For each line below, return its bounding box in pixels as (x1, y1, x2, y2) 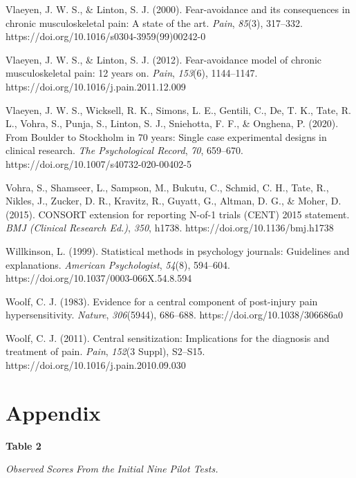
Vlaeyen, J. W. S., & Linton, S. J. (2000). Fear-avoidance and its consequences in (6, 2, 350, 16)
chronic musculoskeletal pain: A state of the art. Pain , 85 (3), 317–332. (6, 15, 303, 30)
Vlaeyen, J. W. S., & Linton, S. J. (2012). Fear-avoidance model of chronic (6, 52, 322, 66)
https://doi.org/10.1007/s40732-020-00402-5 (6, 156, 191, 171)
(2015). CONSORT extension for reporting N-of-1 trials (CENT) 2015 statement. (6, 207, 350, 221)
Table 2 (6, 438, 41, 452)
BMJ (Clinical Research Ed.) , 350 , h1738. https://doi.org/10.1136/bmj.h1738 (6, 220, 334, 235)
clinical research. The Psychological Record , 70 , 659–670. (6, 143, 243, 157)
